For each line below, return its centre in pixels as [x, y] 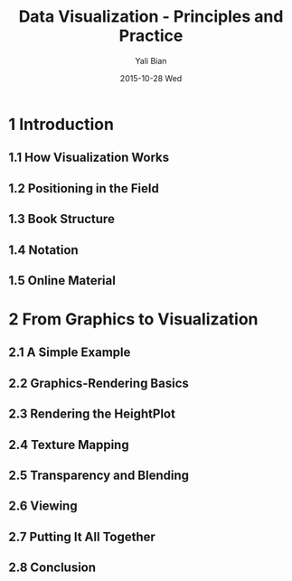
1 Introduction [61, 124]
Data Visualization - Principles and [151, 17]
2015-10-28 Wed [151, 78]
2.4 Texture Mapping [69, 445]
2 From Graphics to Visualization [133, 319]
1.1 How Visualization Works [89, 158]
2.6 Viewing [43, 506]
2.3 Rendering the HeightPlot [92, 414]
